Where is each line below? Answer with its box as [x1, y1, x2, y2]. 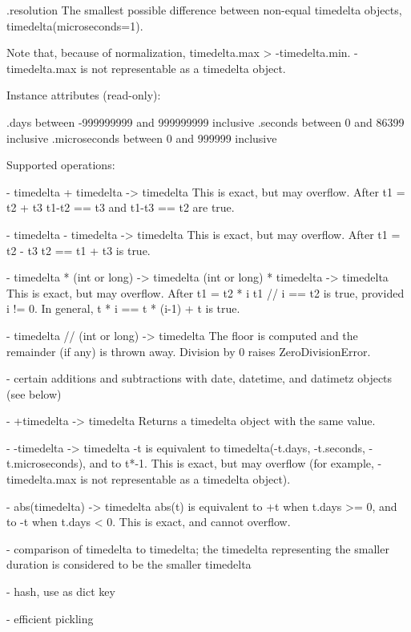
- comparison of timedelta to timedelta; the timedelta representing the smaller [6, 540, 389, 557]
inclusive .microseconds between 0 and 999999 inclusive [6, 129, 277, 146]
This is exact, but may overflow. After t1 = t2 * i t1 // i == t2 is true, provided [6, 284, 405, 301]
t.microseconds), [6, 455, 86, 472]
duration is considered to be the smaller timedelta [6, 556, 252, 573]
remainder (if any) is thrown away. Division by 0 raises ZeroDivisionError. [6, 342, 371, 359]
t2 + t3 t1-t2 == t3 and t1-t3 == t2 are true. [6, 199, 235, 216]
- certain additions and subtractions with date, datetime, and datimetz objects [6, 370, 393, 387]
